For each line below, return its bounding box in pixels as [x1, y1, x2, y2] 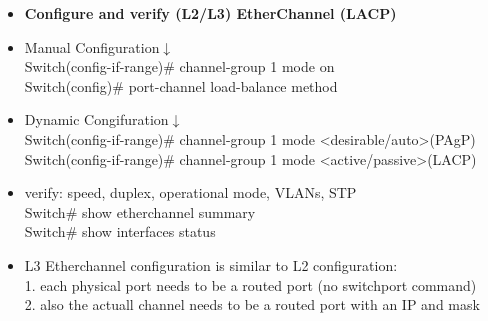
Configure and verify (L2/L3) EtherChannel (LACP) [24, 3, 397, 23]
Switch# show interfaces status [24, 221, 216, 242]
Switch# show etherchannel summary [24, 201, 256, 222]
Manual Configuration [24, 36, 160, 57]
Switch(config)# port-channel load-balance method [24, 75, 338, 96]
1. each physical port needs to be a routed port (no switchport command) [24, 274, 477, 295]
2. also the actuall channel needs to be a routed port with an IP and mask [24, 294, 480, 315]
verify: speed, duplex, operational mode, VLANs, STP [24, 182, 357, 203]
